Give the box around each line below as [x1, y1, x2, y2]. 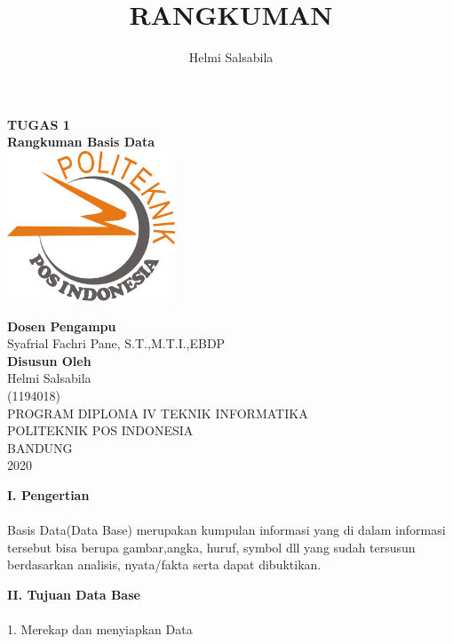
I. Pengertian [7, 485, 90, 504]
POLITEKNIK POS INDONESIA [7, 421, 194, 440]
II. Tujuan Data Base [7, 584, 140, 603]
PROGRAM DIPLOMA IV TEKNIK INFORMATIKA [7, 403, 308, 422]
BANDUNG [7, 438, 73, 457]
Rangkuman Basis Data [7, 132, 155, 151]
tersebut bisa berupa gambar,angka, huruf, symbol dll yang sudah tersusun [7, 537, 416, 556]
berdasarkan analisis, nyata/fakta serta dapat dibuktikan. [7, 555, 322, 574]
